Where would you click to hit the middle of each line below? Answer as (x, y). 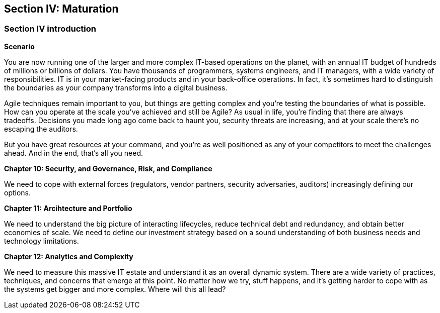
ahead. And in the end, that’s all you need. (74, 153)
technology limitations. (42, 241)
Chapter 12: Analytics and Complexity (69, 256)
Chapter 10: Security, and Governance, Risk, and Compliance (108, 168)
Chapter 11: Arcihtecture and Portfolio (68, 208)
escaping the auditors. (41, 129)
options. (18, 192)
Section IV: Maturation (61, 9)
